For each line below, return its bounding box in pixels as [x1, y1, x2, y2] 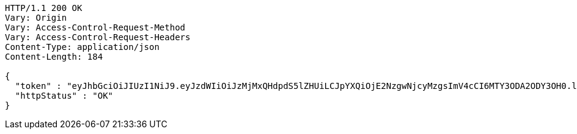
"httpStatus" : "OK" [15, 91, 114, 100]
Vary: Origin [5, 13, 67, 23]
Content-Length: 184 [5, 52, 103, 62]
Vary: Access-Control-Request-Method [5, 23, 186, 32]
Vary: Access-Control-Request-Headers [5, 32, 191, 42]
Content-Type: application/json [5, 42, 160, 52]
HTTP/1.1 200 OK [5, 3, 83, 13]
